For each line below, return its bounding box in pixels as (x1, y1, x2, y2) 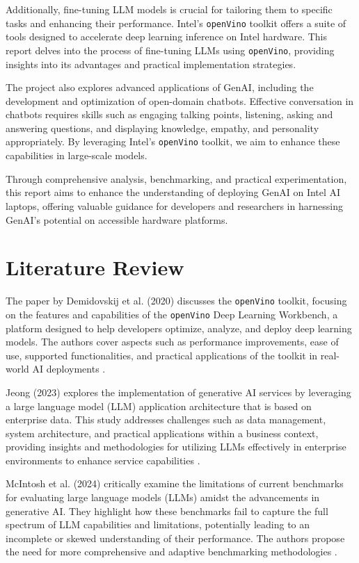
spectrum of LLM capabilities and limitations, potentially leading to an (6, 517, 310, 532)
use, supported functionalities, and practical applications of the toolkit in (6, 348, 318, 362)
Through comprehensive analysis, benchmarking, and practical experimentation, (6, 171, 347, 186)
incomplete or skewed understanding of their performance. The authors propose (6, 530, 345, 545)
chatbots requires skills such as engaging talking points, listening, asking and (6, 107, 333, 122)
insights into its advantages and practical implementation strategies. (6, 56, 296, 71)
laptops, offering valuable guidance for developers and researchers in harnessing (6, 198, 343, 213)
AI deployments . (32, 361, 106, 376)
